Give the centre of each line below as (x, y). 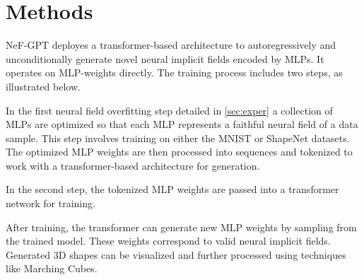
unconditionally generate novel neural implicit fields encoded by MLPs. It (165, 58)
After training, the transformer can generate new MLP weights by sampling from (181, 227)
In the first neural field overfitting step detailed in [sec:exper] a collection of (169, 110)
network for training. (51, 203)
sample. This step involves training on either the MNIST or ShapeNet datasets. (178, 138)
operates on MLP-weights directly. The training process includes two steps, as (174, 72)
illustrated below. (43, 86)
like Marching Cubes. (52, 268)
